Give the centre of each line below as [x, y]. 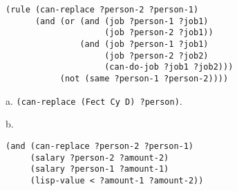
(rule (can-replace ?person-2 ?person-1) [102, 10]
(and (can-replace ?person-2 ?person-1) [100, 146]
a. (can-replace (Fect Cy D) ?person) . [94, 100]
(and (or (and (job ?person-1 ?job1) [122, 21]
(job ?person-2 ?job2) [157, 56]
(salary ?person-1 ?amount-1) [99, 169]
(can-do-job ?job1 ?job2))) [169, 67]
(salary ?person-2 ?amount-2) [99, 158]
